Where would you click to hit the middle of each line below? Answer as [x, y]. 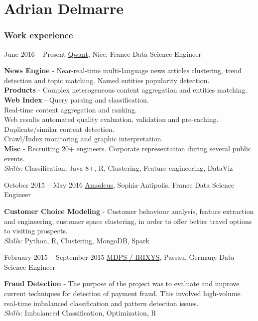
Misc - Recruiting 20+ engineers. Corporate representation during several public [128, 148]
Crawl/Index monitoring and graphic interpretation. [84, 139]
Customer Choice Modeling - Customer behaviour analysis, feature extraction [129, 211]
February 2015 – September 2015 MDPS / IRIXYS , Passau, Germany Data [119, 257]
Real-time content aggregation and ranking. [70, 109]
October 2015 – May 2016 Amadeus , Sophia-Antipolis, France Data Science [119, 184]
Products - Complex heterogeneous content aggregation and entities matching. [126, 90]
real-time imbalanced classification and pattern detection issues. [101, 303]
